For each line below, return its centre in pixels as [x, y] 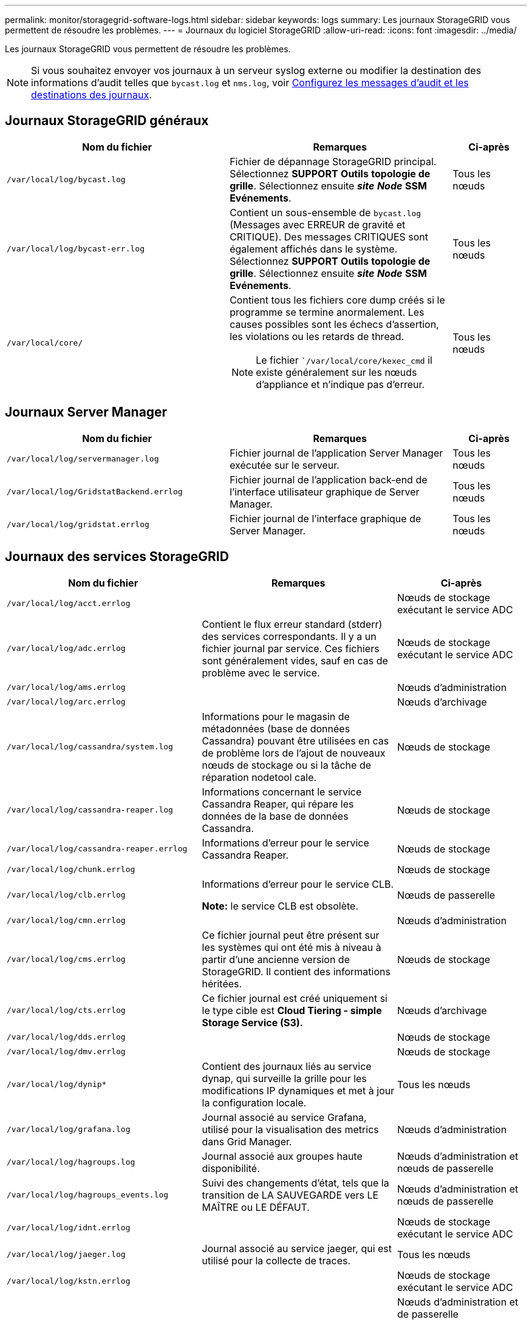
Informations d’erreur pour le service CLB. [298, 884]
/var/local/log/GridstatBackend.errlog [95, 492]
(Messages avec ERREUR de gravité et [318, 224]
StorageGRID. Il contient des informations [296, 971]
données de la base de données [275, 816]
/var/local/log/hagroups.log [71, 1162]
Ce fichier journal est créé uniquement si [295, 998]
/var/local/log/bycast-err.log [76, 249]
